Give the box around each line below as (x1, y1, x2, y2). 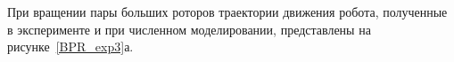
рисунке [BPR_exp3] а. (7, 37, 134, 56)
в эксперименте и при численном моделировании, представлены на (7, 19, 371, 38)
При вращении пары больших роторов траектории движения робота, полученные (7, 3, 448, 20)
